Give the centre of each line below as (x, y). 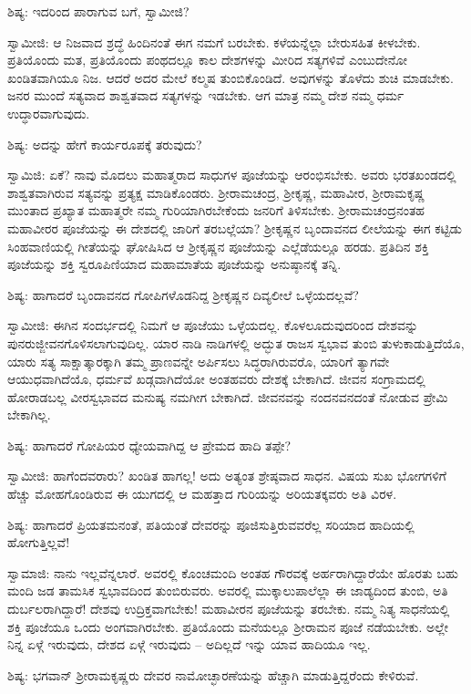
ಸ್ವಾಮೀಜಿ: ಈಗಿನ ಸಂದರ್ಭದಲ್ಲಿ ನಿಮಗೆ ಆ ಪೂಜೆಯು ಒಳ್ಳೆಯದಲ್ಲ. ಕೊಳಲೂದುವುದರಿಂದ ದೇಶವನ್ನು (213, 325)
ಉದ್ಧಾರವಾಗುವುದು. (49, 113)
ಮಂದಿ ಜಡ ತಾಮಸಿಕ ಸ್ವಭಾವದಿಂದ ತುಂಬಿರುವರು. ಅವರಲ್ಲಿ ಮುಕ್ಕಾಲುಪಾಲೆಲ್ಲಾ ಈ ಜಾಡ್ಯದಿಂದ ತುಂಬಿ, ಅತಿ (228, 590)
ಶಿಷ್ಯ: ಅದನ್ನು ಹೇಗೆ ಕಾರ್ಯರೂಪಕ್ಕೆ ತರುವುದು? (105, 144)
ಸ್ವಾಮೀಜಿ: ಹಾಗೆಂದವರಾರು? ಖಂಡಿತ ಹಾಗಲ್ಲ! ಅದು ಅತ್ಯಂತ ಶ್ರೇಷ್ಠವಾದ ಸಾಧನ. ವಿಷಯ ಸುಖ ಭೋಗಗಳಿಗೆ (227, 476)
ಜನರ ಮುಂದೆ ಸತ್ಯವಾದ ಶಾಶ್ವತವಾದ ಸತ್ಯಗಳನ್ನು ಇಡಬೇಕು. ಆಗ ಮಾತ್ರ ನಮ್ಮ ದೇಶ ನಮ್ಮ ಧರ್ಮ (206, 95)
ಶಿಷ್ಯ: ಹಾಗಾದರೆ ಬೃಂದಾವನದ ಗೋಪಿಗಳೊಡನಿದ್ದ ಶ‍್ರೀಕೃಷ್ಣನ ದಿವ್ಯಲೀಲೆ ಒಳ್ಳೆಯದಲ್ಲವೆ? (183, 294)
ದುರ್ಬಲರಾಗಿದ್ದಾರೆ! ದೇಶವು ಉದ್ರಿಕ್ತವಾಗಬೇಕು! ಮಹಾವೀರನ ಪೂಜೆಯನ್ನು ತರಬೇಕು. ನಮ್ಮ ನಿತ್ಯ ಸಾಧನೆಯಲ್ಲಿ (229, 609)
